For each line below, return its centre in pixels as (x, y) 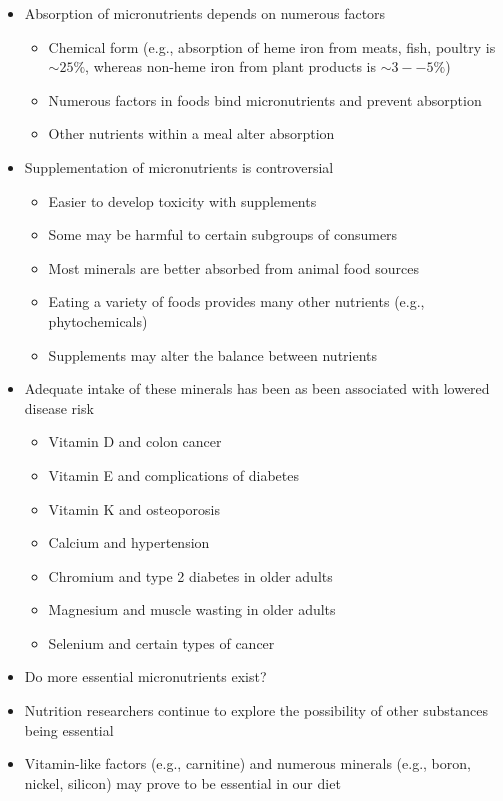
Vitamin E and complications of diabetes (174, 474)
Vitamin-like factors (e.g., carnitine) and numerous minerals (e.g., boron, (247, 763)
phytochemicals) (98, 320)
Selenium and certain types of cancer (161, 642)
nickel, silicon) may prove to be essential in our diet (182, 782)
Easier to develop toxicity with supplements (182, 200)
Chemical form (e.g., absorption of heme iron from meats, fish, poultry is (272, 46)
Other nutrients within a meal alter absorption (191, 133)
